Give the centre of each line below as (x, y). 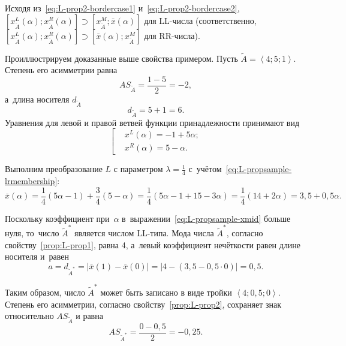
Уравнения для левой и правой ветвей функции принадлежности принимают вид (152, 122)
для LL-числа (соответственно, (200, 20)
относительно (29, 316)
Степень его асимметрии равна (61, 70)
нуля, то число (32, 233)
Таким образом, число (45, 292)
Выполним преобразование (54, 169)
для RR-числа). (172, 35)
